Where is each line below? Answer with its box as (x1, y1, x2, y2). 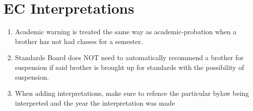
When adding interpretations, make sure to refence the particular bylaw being (15, 88, 249, 98)
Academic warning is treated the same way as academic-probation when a (15, 26, 236, 37)
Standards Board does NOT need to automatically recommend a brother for (15, 52, 244, 63)
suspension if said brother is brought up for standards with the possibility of (15, 62, 244, 72)
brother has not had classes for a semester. (15, 36, 143, 46)
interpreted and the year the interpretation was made (15, 97, 175, 108)
